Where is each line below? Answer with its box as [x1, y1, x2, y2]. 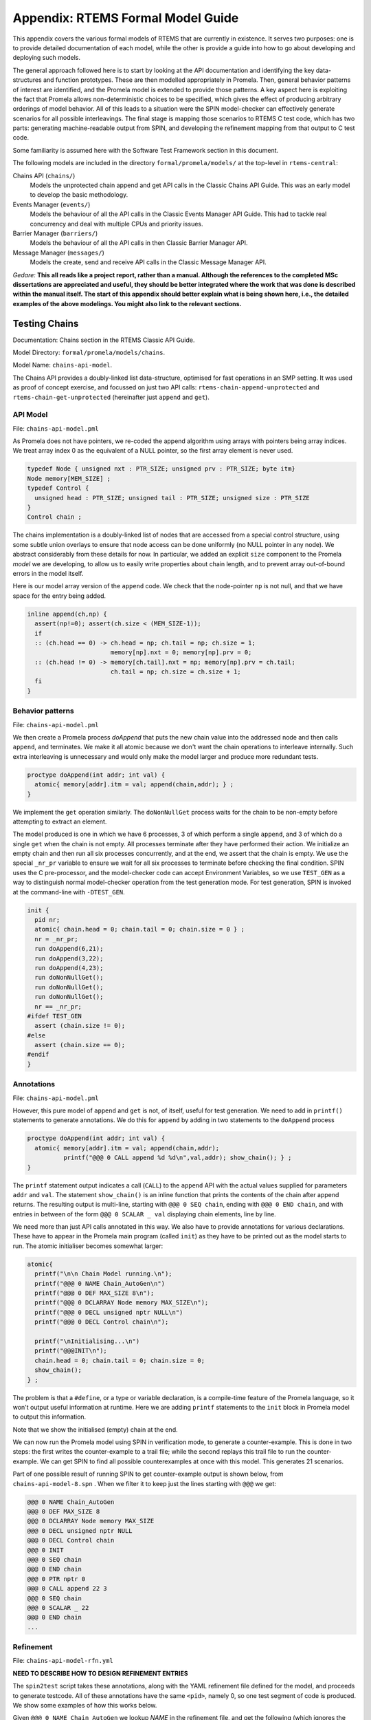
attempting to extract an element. [12, 817, 107, 826]
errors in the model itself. [12, 569, 84, 577]
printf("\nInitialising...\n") [34, 1337, 140, 1345]
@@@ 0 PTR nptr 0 [27, 1575, 86, 1582]
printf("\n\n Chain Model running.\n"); [34, 1270, 172, 1278]
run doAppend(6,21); [34, 945, 104, 953]
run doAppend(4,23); [34, 964, 104, 971]
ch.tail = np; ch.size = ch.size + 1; [110, 668, 241, 676]
